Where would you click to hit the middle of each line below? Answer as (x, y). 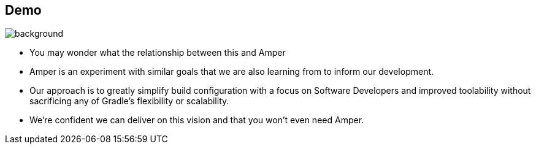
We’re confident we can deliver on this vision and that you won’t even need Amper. (197, 120)
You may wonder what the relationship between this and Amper (158, 53)
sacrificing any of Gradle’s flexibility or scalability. (129, 101)
